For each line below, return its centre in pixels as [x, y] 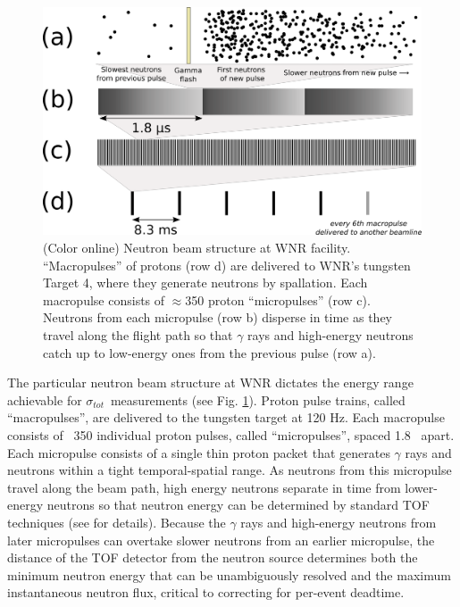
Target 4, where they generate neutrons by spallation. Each [205, 283]
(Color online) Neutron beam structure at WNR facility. [197, 248]
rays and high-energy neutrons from [339, 522]
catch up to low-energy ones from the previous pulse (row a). [209, 352]
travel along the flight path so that [138, 335]
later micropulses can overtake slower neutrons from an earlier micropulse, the [221, 540]
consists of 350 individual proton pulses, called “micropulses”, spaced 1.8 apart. [231, 435]
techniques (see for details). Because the [117, 522]
